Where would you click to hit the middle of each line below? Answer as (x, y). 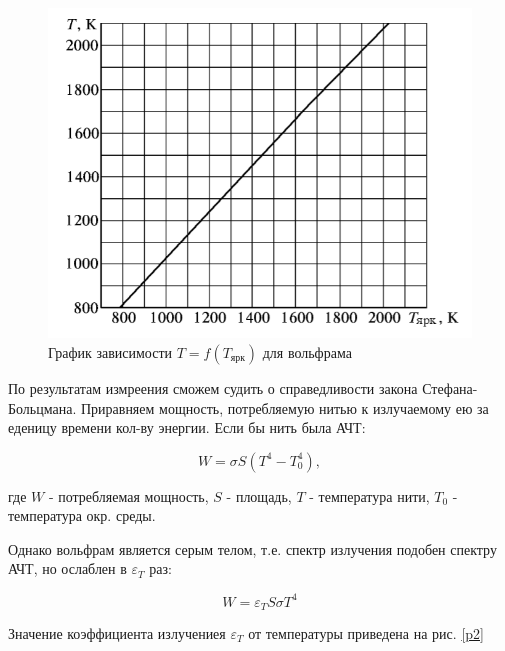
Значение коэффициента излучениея (117, 633)
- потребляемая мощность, (128, 495)
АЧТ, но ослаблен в (67, 568)
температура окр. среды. (82, 515)
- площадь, (259, 495)
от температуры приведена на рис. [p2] (366, 633)
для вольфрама (307, 351)
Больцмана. (42, 407)
